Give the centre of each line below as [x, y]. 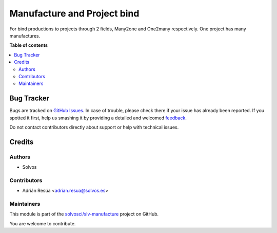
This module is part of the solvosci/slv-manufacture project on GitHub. [84, 214]
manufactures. [25, 35]
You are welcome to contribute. [43, 223]
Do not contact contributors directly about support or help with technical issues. [94, 127]
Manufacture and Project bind [74, 13]
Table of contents [29, 45]
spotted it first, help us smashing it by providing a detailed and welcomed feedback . [98, 118]
